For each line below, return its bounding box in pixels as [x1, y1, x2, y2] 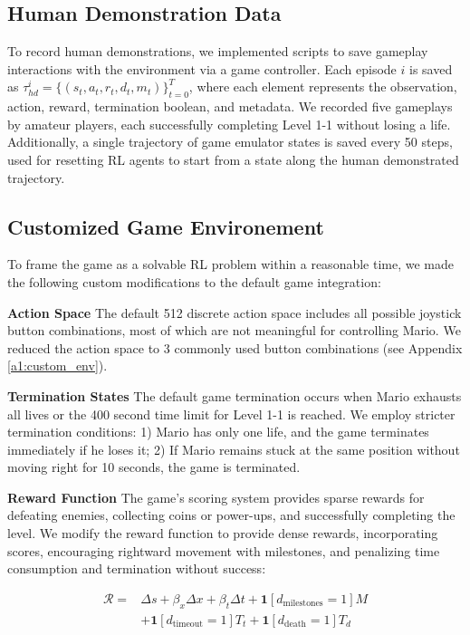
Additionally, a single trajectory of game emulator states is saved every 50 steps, [7, 132, 453, 151]
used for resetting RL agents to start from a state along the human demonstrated [7, 149, 459, 168]
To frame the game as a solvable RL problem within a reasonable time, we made [7, 255, 454, 274]
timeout [172, 620, 203, 630]
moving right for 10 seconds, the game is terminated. [7, 457, 301, 476]
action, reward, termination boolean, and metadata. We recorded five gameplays [7, 97, 453, 116]
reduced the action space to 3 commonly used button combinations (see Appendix [7, 338, 463, 357]
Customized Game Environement [7, 212, 324, 240]
